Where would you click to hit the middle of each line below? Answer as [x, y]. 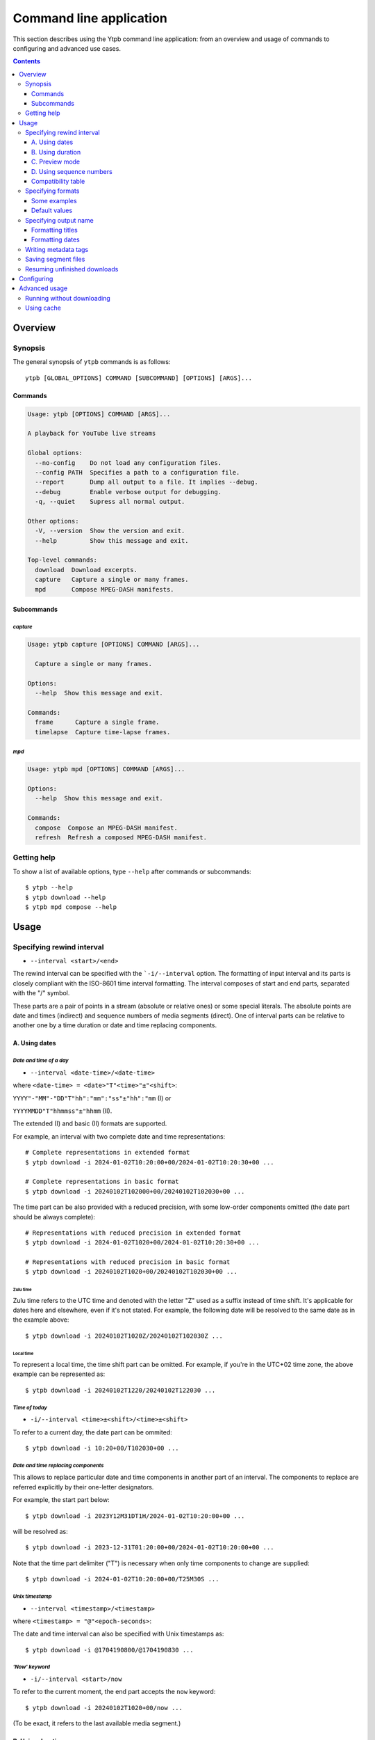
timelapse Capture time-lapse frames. [103, 732]
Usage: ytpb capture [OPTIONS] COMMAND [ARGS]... [114, 644]
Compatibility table [58, 182]
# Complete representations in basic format [102, 1182]
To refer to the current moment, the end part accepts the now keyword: [114, 1692]
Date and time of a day [41, 1061]
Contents [27, 61]
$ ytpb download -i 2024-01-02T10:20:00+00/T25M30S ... [122, 1579]
